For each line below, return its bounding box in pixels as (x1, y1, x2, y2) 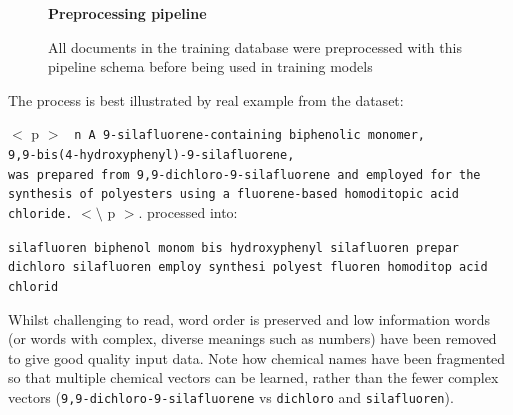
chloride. (8, 207, 73, 221)
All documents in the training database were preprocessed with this (48, 36, 462, 57)
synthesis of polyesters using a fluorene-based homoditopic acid (8, 187, 460, 202)
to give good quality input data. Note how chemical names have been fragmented (8, 347, 506, 368)
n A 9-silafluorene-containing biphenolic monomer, (74, 128, 426, 143)
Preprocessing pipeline (48, 3, 207, 23)
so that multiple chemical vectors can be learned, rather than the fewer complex (8, 367, 499, 388)
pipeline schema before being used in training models (48, 56, 373, 77)
